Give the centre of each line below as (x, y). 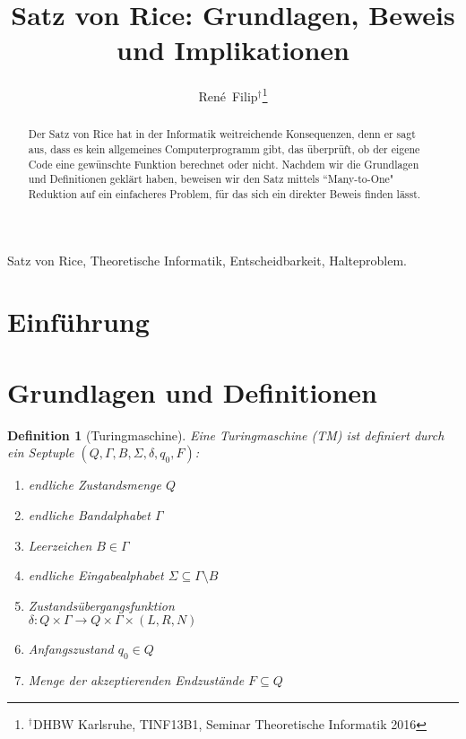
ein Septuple (41, 452)
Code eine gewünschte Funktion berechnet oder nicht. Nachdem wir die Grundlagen (224, 164)
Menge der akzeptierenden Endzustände (136, 680)
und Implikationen (233, 50)
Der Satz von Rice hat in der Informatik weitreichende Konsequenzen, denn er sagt (222, 134)
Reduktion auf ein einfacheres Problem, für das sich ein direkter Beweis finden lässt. (224, 193)
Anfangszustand (71, 649)
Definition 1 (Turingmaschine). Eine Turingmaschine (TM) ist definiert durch (226, 435)
